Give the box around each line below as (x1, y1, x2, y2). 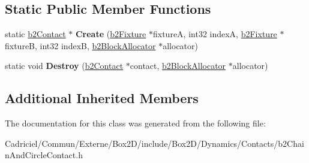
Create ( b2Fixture (75, 28, 146, 40)
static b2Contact (5, 28, 66, 40)
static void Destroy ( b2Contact (5, 59, 124, 72)
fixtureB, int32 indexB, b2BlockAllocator (5, 39, 156, 52)
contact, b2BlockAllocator (130, 59, 226, 72)
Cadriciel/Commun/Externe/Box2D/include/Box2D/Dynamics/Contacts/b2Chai (5, 137, 304, 149)
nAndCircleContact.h (5, 149, 83, 161)
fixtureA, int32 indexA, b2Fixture (153, 28, 277, 40)
